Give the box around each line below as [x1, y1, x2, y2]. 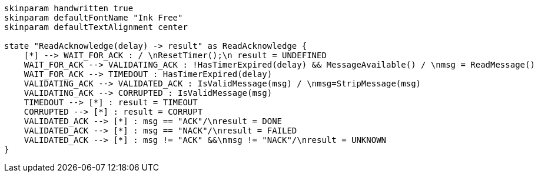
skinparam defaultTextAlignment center [4, 22, 188, 32]
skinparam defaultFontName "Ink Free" [4, 13, 183, 22]
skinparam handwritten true [4, 4, 134, 13]
